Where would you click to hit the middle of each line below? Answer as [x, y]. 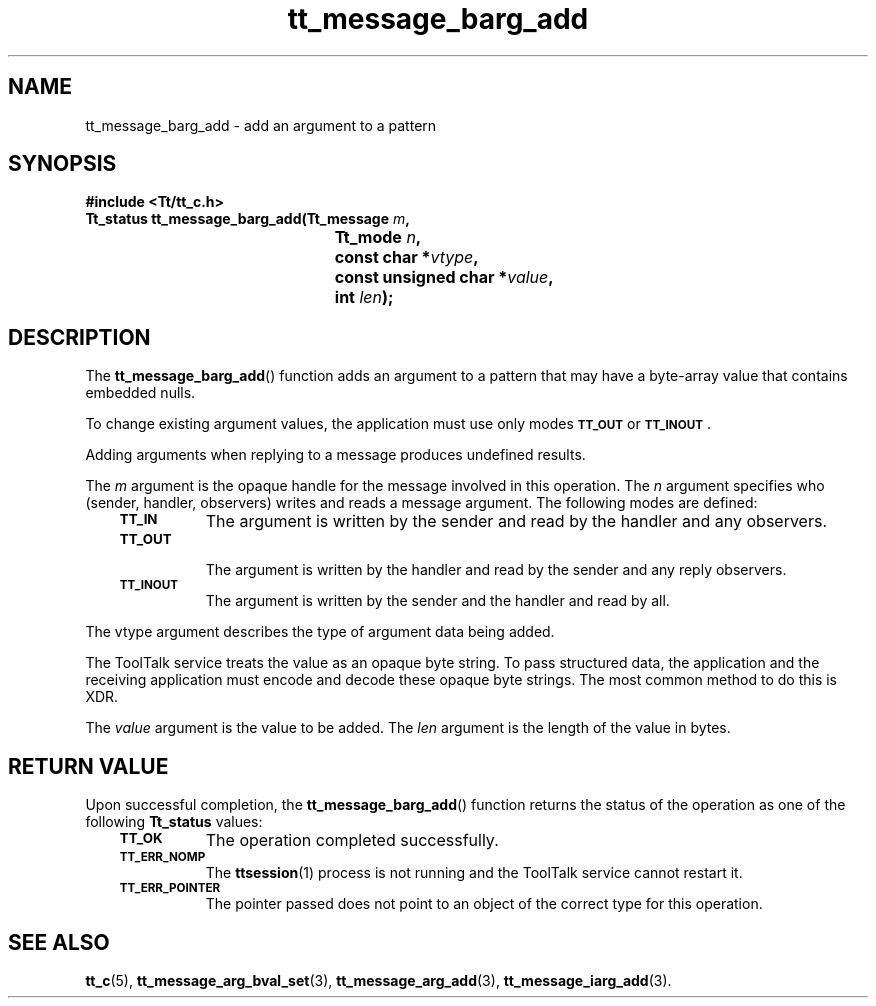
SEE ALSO [59, 942]
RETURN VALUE [88, 766]
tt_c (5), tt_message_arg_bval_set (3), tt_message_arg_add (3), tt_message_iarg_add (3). [378, 980]
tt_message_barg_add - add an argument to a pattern [261, 125]
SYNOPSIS [62, 164]
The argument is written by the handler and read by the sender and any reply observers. [496, 570]
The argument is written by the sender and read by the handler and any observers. [516, 521]
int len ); [364, 297]
